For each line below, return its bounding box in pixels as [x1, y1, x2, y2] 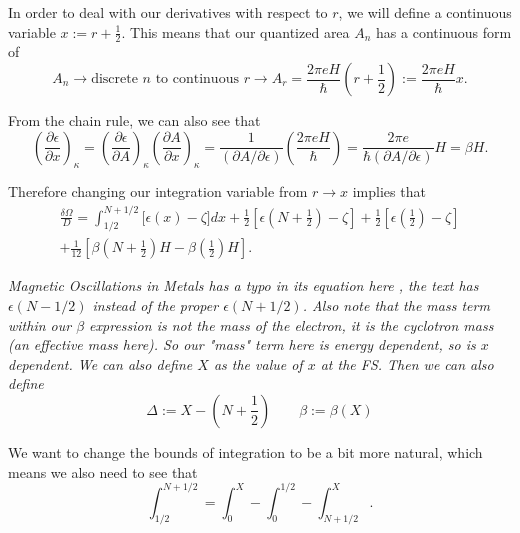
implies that [352, 181, 426, 202]
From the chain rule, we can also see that [8, 110, 261, 131]
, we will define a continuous [338, 2, 512, 22]
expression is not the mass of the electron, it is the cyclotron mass [89, 314, 494, 335]
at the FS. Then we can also [320, 353, 494, 374]
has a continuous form [376, 21, 512, 42]
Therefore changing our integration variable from [8, 181, 308, 202]
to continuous [155, 72, 239, 87]
